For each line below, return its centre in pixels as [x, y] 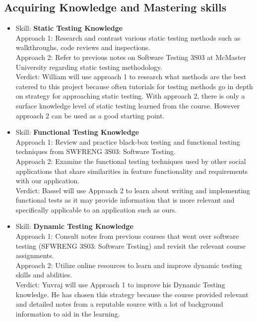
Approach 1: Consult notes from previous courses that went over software [127, 236]
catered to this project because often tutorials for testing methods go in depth [134, 86]
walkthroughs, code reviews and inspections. [83, 47]
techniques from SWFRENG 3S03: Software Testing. [96, 151]
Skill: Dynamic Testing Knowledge [74, 226]
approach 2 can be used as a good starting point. [90, 115]
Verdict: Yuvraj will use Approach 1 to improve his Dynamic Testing [120, 285]
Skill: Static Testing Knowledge [69, 28]
